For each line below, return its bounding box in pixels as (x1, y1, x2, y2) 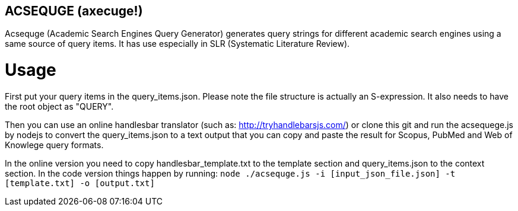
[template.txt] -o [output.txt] (5, 178, 155, 188)
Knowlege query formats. (5, 139, 104, 150)
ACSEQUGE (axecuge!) (5, 4, 143, 18)
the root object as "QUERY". (5, 101, 114, 111)
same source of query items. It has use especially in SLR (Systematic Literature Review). (5, 39, 350, 49)
